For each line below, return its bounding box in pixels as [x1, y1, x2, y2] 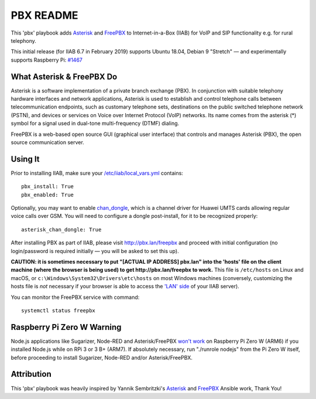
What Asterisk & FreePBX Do [11, 71, 118, 81]
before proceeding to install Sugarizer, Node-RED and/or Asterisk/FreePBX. [11, 354, 193, 361]
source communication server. [11, 138, 84, 146]
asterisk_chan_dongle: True [21, 226, 102, 233]
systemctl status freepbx [21, 307, 96, 313]
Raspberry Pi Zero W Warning [11, 322, 122, 332]
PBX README [11, 9, 78, 22]
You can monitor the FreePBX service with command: [11, 294, 140, 301]
